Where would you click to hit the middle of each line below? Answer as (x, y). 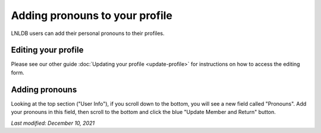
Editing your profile (47, 50)
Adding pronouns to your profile (92, 15)
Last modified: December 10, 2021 (53, 123)
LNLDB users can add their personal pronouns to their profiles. (88, 33)
